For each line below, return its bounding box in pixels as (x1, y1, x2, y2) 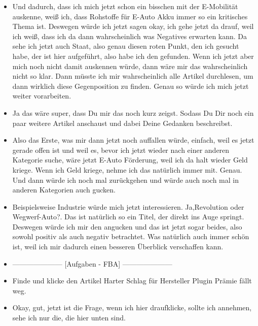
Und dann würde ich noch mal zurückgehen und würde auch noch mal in (12, 174, 239, 185)
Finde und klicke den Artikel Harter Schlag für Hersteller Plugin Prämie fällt (12, 275, 252, 286)
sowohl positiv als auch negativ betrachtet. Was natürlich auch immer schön (12, 231, 249, 242)
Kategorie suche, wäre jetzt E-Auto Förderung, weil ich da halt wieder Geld (12, 154, 248, 165)
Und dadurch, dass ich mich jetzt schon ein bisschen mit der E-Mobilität (12, 1, 238, 11)
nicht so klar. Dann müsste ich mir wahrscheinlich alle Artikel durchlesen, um (12, 71, 253, 81)
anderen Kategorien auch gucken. (12, 184, 116, 195)
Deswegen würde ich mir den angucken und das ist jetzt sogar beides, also (12, 221, 242, 232)
